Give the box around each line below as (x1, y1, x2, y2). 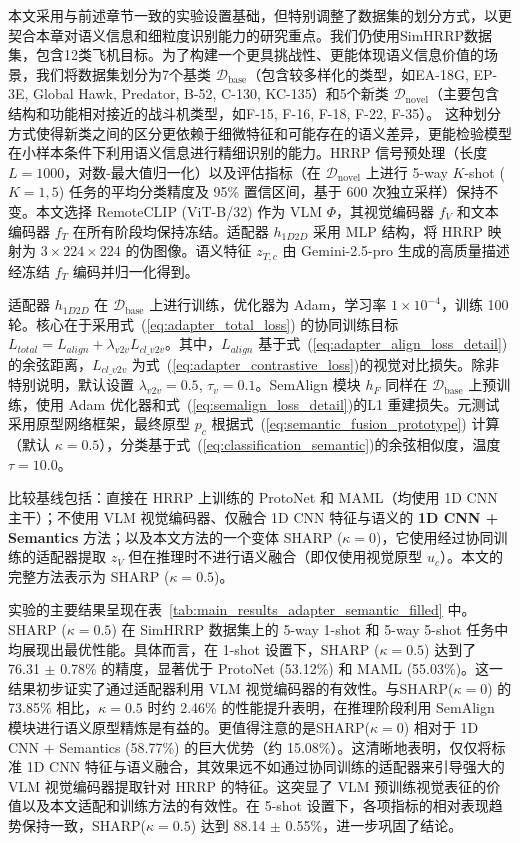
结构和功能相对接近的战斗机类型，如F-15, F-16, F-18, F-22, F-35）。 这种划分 (8, 102, 501, 123)
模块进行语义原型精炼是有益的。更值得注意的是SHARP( (8, 716, 371, 737)
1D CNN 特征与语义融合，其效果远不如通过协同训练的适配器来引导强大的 (26, 756, 505, 777)
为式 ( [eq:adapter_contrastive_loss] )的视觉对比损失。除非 (131, 353, 500, 374)
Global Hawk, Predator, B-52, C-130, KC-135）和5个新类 (33, 83, 389, 104)
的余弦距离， (8, 353, 92, 374)
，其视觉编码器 (336, 200, 434, 221)
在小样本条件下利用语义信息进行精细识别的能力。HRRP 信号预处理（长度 (8, 142, 488, 163)
